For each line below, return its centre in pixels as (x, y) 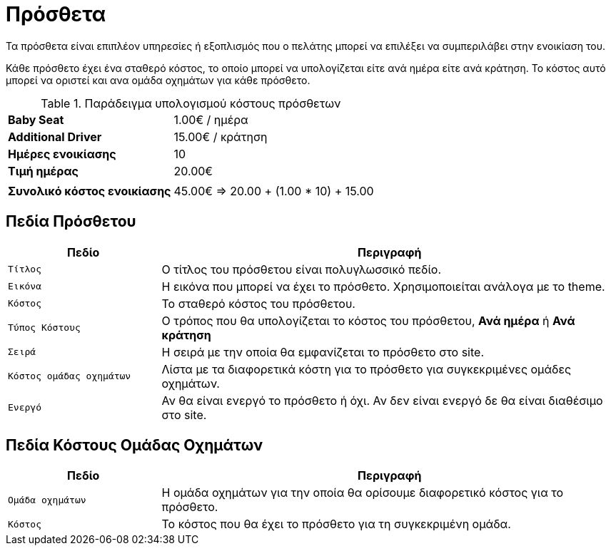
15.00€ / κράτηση (221, 137)
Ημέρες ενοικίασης (62, 154)
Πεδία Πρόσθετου (71, 222)
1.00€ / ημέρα (211, 119)
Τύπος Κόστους (44, 328)
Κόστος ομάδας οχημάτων (70, 376)
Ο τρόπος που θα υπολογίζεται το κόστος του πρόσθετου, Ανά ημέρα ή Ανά (368, 320)
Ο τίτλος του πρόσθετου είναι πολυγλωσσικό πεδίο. (301, 269)
